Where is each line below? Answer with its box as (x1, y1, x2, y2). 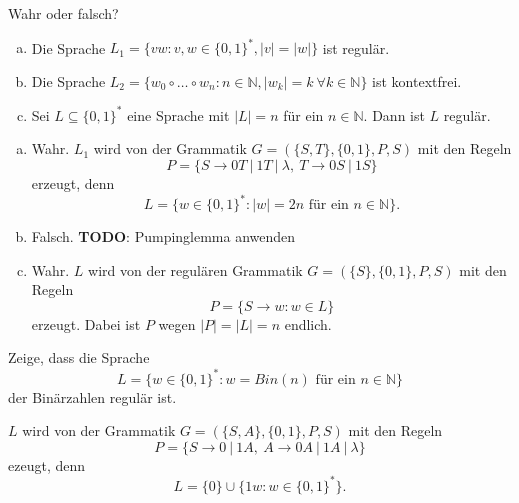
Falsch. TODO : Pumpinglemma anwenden (31, 226, 296, 247)
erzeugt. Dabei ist (31, 313, 141, 334)
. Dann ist (363, 104, 425, 125)
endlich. (284, 313, 332, 334)
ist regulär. (322, 37, 390, 58)
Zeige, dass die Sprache (8, 347, 150, 368)
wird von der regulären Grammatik (88, 259, 303, 280)
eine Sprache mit (127, 104, 230, 125)
